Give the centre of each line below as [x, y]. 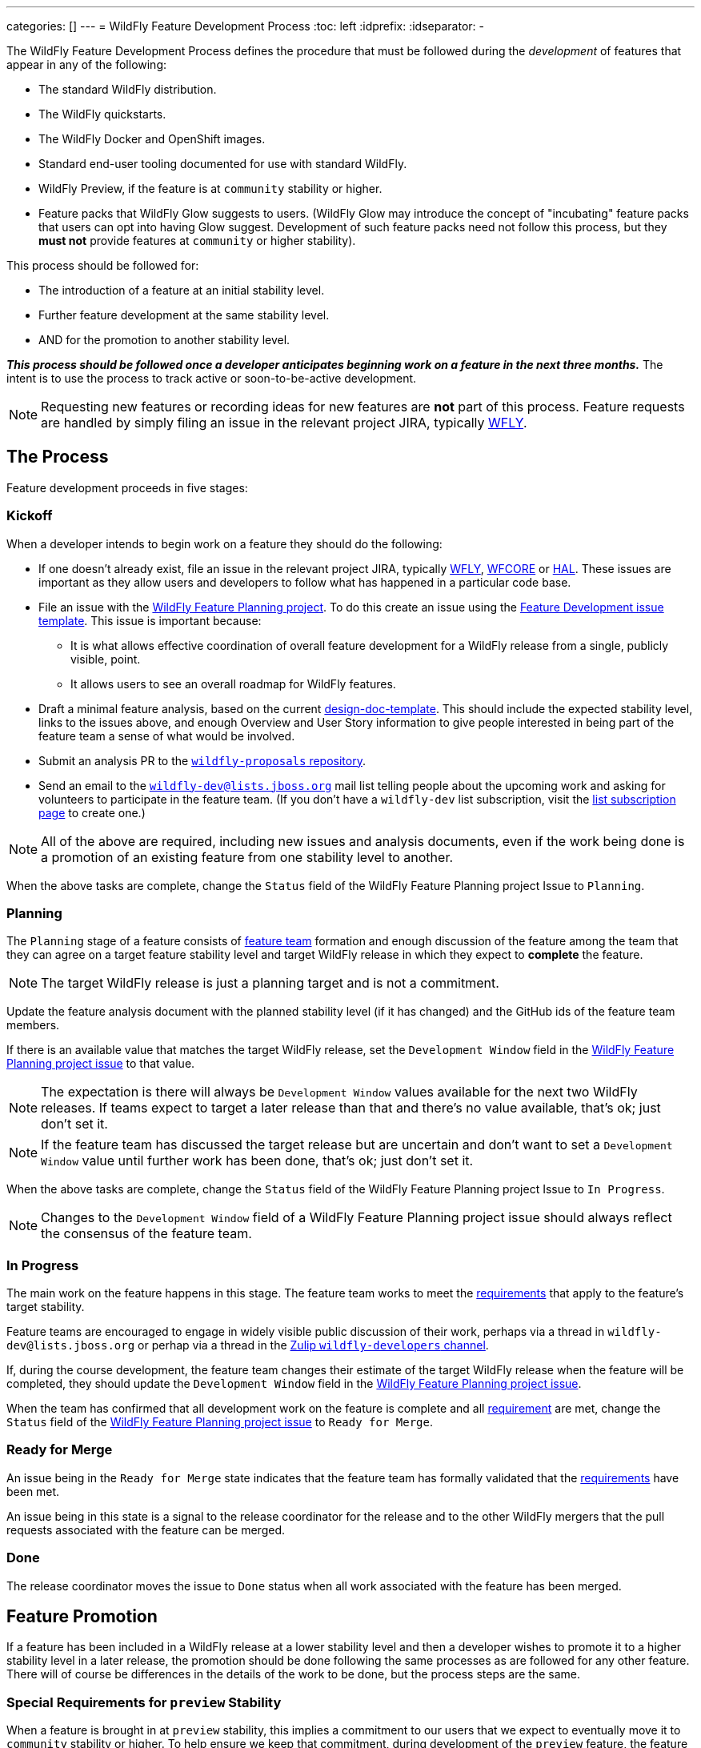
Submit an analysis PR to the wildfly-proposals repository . [202, 760]
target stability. [46, 1307]
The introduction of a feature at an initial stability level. [182, 290]
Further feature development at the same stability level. [184, 315]
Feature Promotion [82, 1617]
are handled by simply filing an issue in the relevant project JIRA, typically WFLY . [284, 423]
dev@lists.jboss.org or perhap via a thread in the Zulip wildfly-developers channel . [248, 1345]
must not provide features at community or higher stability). [197, 241]
